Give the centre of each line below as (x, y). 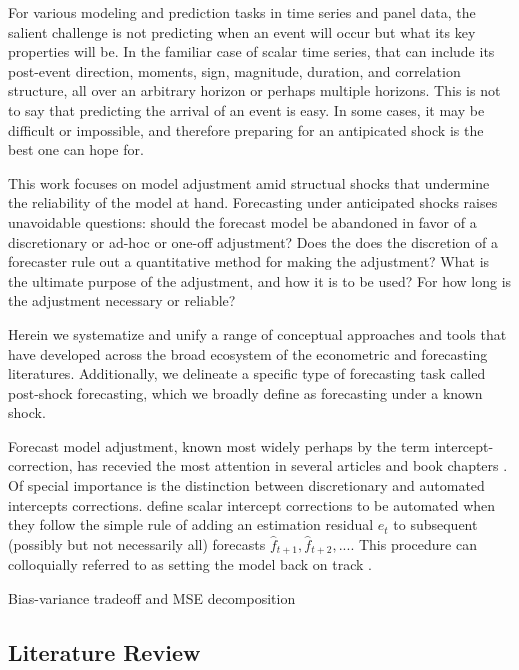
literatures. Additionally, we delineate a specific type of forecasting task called (247, 373)
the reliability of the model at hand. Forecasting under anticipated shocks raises (253, 202)
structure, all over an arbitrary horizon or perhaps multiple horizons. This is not (254, 90)
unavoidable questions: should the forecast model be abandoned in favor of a (242, 221)
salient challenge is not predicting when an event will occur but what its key (242, 31)
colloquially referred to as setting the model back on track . (190, 564)
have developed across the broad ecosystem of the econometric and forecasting (248, 353)
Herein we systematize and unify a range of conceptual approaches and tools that (257, 333)
